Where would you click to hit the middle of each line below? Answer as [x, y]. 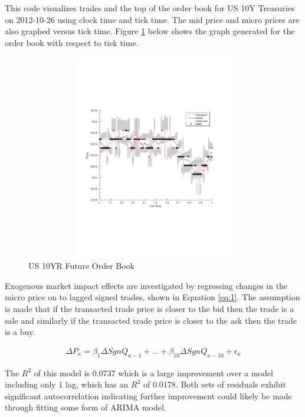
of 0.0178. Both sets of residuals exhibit [214, 384]
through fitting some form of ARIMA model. [86, 407]
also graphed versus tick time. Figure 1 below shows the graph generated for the [150, 31]
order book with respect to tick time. [72, 42]
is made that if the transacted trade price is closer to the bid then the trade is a [150, 308]
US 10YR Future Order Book [81, 266]
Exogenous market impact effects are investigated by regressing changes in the [146, 285]
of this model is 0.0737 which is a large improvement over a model [153, 372]
